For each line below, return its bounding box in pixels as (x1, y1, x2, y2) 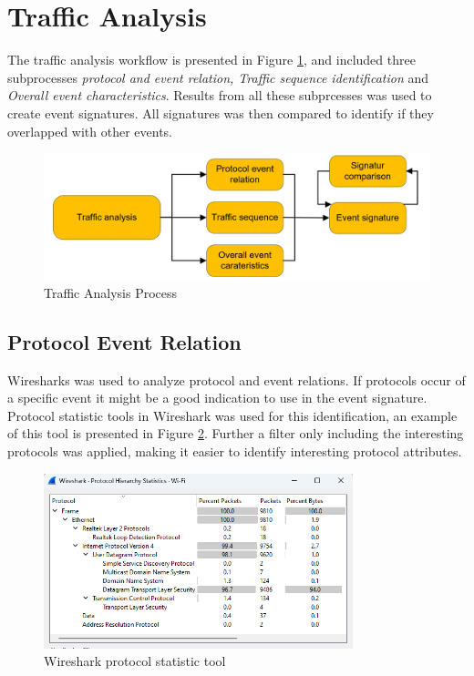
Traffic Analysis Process (44, 282, 178, 302)
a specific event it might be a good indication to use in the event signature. (7, 388, 428, 407)
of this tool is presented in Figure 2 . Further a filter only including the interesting (7, 424, 464, 443)
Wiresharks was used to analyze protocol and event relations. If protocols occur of (7, 370, 466, 389)
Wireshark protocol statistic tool (44, 651, 226, 671)
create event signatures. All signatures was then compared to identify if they (7, 103, 434, 122)
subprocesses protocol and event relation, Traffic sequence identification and (7, 67, 429, 87)
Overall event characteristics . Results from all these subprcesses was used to (7, 86, 432, 105)
